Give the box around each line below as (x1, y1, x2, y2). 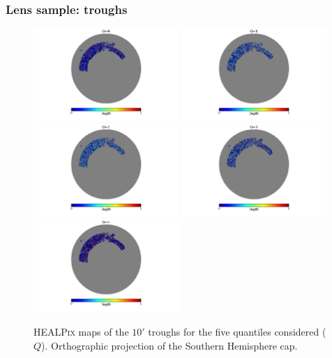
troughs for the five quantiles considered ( (148, 324, 326, 338)
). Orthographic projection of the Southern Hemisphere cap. (41, 338, 298, 352)
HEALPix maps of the (33, 324, 129, 338)
